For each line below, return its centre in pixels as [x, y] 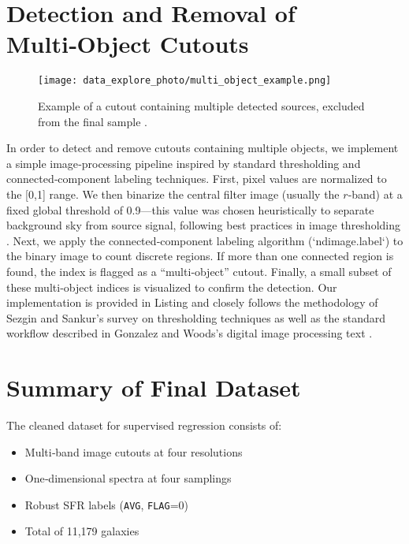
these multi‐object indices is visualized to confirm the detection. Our [172, 287]
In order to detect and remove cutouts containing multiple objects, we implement [203, 148]
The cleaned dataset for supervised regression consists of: [144, 425]
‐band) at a [375, 194]
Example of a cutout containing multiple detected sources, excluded [201, 105]
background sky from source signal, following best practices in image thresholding [204, 225]
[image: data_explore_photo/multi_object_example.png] [185, 81]
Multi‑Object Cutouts [128, 44]
